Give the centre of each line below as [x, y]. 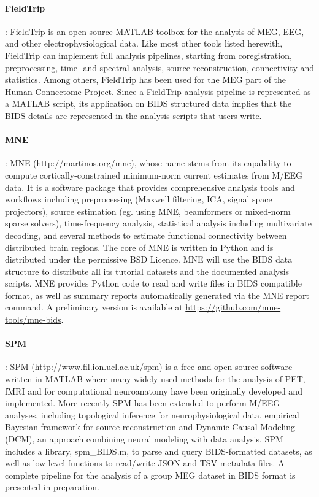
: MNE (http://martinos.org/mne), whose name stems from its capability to [148, 163]
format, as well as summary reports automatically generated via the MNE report [157, 295]
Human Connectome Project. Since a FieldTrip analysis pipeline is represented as [158, 91]
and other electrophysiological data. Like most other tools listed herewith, [144, 43]
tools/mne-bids [33, 319]
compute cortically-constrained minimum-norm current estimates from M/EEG [154, 175]
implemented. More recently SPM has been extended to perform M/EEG [143, 403]
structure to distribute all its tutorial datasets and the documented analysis [147, 271]
